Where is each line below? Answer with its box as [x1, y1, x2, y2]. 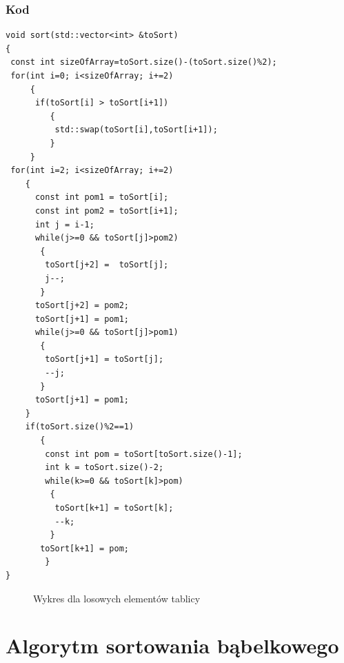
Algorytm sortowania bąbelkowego [6, 631, 339, 660]
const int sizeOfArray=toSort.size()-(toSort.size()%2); [10, 57, 277, 68]
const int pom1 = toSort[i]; [34, 192, 169, 203]
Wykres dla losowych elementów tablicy [33, 591, 201, 605]
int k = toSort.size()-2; [45, 462, 164, 473]
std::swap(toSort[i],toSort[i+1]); [54, 125, 218, 135]
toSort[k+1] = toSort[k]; [54, 503, 174, 513]
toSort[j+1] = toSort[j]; [45, 354, 164, 365]
